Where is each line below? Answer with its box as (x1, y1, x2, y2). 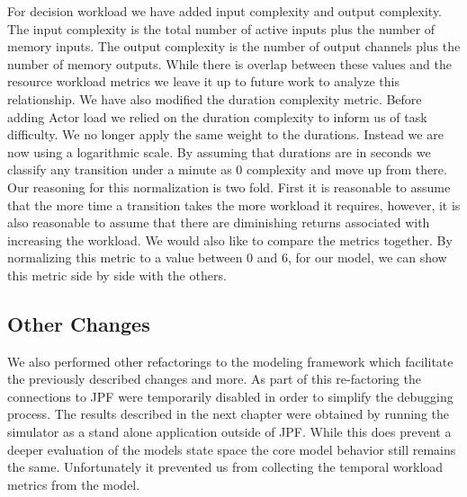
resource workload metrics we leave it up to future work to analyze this (7, 72, 400, 91)
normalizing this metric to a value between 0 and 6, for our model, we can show (7, 248, 447, 267)
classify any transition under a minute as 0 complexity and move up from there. (7, 160, 447, 179)
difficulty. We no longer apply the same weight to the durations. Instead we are (7, 125, 444, 144)
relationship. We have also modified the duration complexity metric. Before (7, 89, 422, 108)
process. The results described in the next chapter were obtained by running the (7, 404, 450, 423)
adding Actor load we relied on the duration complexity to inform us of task (7, 107, 427, 126)
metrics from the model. (7, 475, 140, 493)
